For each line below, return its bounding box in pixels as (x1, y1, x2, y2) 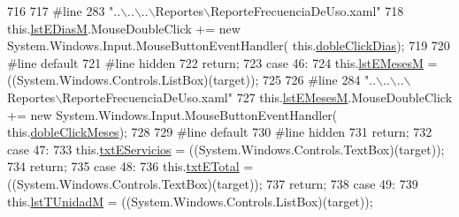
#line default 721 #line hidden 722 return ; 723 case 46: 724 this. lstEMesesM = (7, 53, 438, 71)
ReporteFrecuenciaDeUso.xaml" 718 (210, 2, 404, 19)
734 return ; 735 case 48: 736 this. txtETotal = (7, 157, 254, 176)
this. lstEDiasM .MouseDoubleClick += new (7, 19, 241, 37)
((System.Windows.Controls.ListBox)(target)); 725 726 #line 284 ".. (7, 71, 377, 89)
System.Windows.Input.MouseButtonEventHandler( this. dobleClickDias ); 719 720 (7, 36, 450, 55)
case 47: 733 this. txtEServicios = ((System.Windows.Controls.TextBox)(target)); (7, 139, 445, 158)
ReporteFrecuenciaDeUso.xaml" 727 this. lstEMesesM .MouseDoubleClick (62, 87, 453, 106)
